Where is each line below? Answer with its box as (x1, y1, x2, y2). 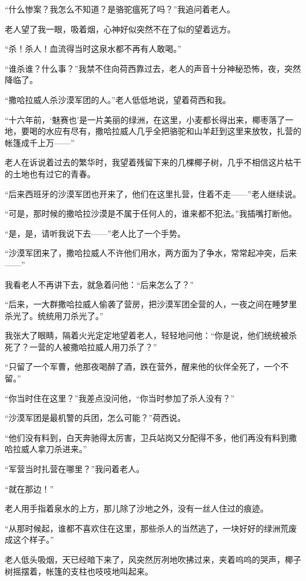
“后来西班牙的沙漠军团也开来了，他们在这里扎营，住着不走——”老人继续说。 (5, 187, 301, 200)
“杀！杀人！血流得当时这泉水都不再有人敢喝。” (5, 42, 182, 55)
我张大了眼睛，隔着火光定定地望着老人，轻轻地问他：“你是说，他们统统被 (5, 329, 289, 341)
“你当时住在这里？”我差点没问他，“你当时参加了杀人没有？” (5, 391, 235, 404)
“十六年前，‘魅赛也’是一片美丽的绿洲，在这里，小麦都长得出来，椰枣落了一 (5, 113, 294, 125)
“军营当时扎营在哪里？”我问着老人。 (5, 463, 145, 475)
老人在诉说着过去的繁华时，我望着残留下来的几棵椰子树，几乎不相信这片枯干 (5, 156, 301, 168)
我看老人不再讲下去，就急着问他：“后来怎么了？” (5, 278, 194, 290)
